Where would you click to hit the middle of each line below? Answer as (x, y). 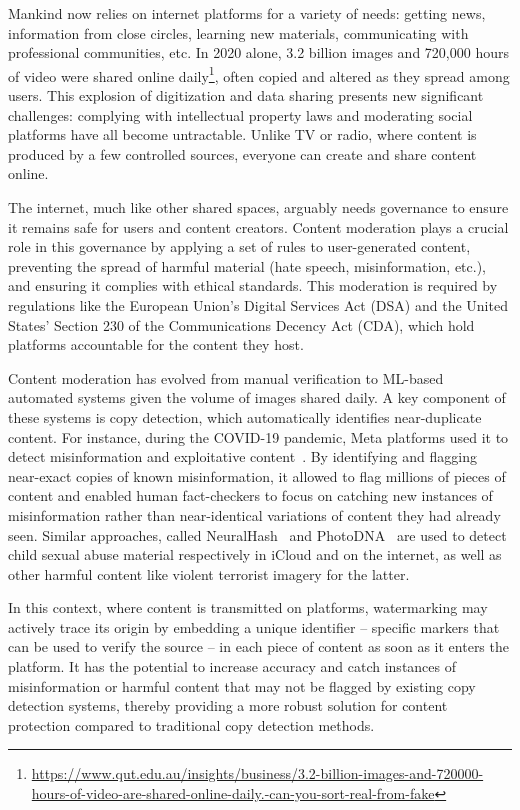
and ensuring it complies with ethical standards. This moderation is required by (253, 285)
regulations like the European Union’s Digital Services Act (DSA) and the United (258, 304)
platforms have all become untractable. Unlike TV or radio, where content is (242, 134)
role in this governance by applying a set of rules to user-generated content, (239, 246)
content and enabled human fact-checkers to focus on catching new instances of (250, 495)
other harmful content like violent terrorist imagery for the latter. (209, 573)
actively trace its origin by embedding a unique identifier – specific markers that (254, 626)
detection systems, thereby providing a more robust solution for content (228, 705)
